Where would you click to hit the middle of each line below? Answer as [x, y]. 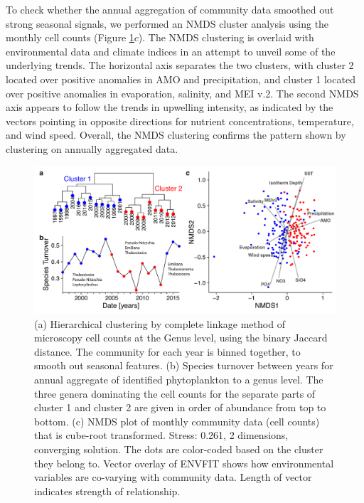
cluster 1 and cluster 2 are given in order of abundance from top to [180, 407]
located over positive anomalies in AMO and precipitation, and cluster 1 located [181, 79]
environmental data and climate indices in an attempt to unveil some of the [171, 51]
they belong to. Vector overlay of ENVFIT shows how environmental [184, 463]
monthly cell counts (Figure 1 [70, 37]
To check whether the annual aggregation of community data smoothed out [170, 9]
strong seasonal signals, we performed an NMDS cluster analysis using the [167, 23]
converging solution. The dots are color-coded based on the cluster [179, 449]
